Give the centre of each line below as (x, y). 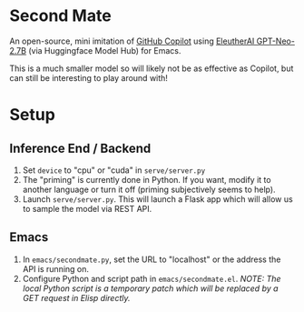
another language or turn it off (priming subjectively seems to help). (149, 189)
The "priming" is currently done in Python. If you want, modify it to (147, 179)
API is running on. (55, 268)
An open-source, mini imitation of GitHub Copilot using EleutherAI (132, 41)
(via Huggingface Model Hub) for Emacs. (105, 50)
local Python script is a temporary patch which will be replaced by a (150, 288)
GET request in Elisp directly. (76, 297)
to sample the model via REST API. (87, 208)
